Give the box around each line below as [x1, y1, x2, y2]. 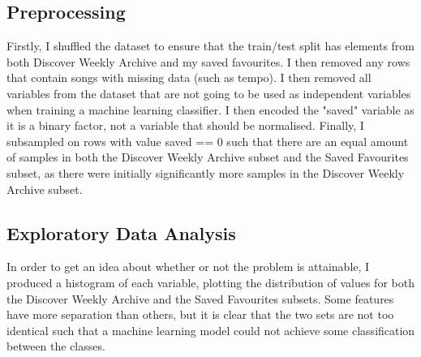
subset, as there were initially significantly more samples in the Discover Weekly [6, 164, 405, 181]
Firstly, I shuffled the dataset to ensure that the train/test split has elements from [6, 37, 415, 54]
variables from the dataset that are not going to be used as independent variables [6, 84, 411, 101]
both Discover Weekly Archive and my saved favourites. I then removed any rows [6, 53, 410, 70]
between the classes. [6, 338, 105, 355]
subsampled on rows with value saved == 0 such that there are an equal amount [6, 132, 409, 149]
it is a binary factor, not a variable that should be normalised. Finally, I [6, 117, 364, 134]
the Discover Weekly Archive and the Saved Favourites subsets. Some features [6, 290, 394, 307]
